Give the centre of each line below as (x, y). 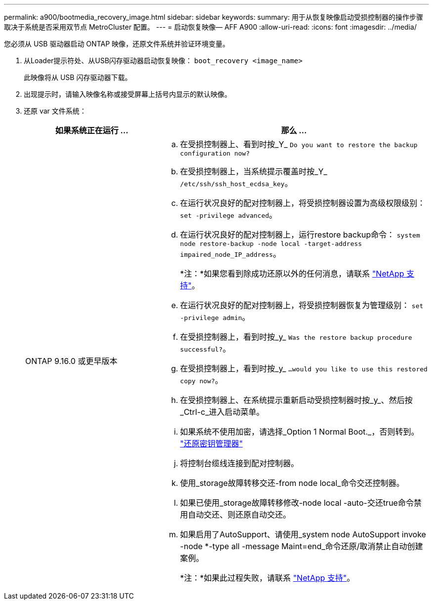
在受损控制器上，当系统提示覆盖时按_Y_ (254, 171)
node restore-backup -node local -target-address (271, 244)
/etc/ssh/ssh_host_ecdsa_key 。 (236, 183)
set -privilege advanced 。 (229, 215)
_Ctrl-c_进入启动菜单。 (222, 412)
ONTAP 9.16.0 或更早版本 (71, 361)
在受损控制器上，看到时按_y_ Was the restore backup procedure (296, 337)
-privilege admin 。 (215, 317)
